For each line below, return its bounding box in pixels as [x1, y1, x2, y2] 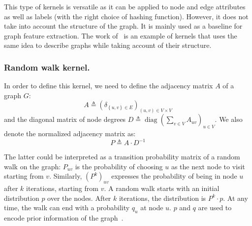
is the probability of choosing [75, 161, 163, 171]
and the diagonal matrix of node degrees [4, 114, 126, 124]
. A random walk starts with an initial [104, 183, 220, 193]
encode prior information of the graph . [4, 213, 124, 223]
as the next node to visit [171, 161, 245, 171]
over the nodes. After [47, 192, 111, 203]
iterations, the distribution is [119, 192, 206, 203]
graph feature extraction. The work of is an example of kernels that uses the [4, 30, 237, 40]
